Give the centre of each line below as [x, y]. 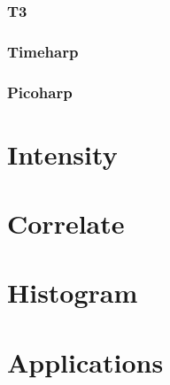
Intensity [62, 154]
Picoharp [40, 92]
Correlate [66, 223]
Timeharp [43, 51]
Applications [85, 362]
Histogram [73, 293]
